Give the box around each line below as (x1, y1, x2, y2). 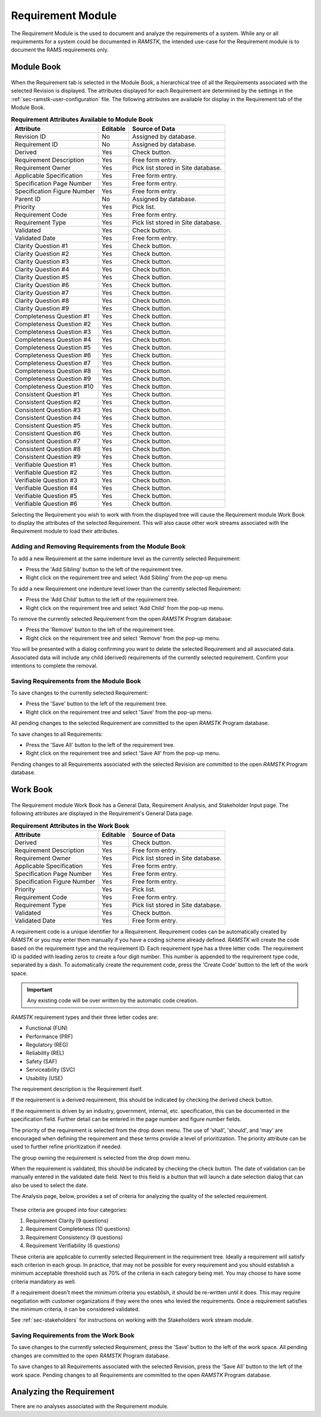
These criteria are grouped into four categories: (11, 1206, 128, 1213)
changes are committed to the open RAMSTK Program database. (11, 1352, 170, 1359)
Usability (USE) (26, 1074, 64, 1081)
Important (27, 986, 53, 993)
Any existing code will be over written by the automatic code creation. (27, 997, 199, 1004)
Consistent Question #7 (14, 437, 81, 445)
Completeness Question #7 (14, 359, 91, 367)
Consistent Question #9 (14, 452, 81, 461)
